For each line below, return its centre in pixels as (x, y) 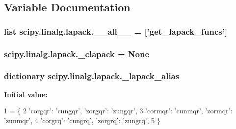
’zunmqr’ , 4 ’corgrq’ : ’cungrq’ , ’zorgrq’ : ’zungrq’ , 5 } (82, 120)
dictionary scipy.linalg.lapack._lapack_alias (92, 76)
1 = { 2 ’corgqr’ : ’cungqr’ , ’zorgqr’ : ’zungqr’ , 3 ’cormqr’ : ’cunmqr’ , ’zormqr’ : (118, 111)
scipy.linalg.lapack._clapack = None (77, 54)
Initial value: (26, 94)
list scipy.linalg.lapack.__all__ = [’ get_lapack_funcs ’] (116, 31)
